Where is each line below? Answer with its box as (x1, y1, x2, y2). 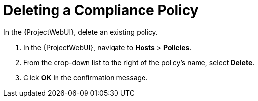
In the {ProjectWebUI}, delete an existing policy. (3, 27, 158, 36)
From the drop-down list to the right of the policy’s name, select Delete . (23, 58, 255, 67)
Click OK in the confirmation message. (23, 73, 148, 82)
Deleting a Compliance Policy (3, 2, 199, 19)
